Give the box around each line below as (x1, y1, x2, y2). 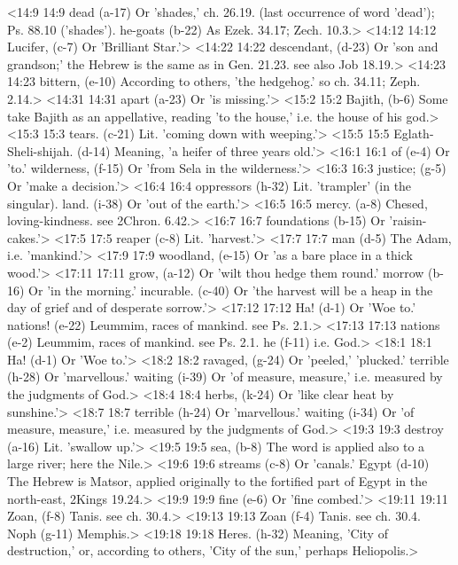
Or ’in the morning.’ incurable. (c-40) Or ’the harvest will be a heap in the (28, 280, 433, 299)
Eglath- (393, 124, 434, 143)
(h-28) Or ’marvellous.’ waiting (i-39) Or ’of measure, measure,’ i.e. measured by (7, 367, 443, 386)
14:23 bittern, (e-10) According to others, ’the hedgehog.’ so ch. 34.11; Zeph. (7, 72, 421, 90)
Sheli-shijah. (7, 141, 74, 160)
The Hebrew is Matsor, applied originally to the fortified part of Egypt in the (7, 472, 428, 490)
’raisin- (389, 211, 427, 230)
